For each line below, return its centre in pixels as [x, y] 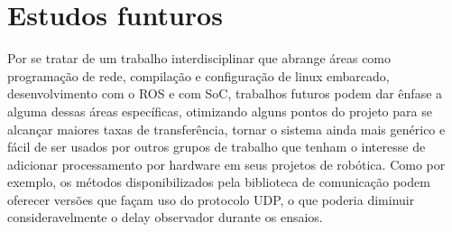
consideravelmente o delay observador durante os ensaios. [165, 217]
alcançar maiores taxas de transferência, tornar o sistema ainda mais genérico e [226, 129]
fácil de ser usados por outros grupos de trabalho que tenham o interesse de [217, 147]
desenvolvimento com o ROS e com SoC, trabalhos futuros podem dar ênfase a [225, 93]
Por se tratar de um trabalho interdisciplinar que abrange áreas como [199, 58]
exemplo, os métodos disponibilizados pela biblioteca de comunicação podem [219, 182]
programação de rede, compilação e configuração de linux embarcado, [198, 75]
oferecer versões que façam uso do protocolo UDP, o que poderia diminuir [211, 199]
